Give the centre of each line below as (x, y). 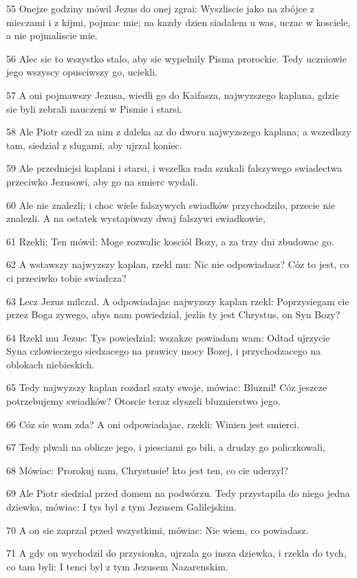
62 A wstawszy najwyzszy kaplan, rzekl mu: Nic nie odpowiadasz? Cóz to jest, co (178, 264)
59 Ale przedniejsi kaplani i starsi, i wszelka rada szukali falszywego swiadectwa (174, 168)
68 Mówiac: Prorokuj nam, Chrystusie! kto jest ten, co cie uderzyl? (148, 470)
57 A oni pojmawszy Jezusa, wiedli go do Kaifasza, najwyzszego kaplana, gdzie (173, 95)
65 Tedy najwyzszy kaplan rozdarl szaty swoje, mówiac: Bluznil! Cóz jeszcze (167, 387)
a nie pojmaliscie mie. (52, 35)
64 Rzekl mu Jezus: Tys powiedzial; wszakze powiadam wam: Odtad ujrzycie (168, 337)
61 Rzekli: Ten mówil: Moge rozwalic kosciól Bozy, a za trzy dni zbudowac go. (170, 241)
